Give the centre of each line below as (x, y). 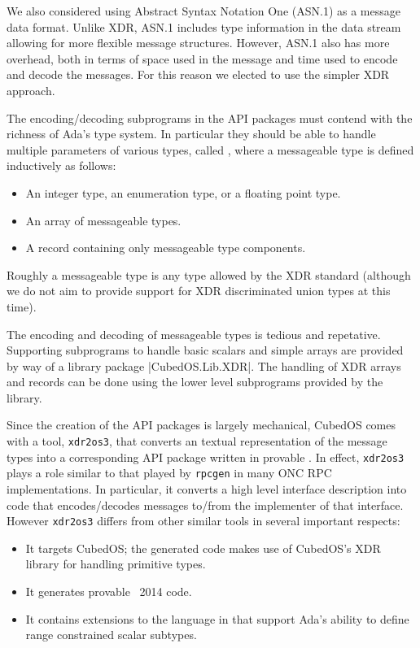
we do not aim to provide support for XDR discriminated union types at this (199, 291)
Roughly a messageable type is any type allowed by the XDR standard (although (209, 274)
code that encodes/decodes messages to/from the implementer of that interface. (205, 504)
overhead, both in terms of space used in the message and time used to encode (202, 58)
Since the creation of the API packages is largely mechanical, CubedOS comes (201, 425)
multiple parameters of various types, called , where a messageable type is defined (210, 149)
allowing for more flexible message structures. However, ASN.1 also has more (198, 43)
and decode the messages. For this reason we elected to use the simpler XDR (198, 74)
